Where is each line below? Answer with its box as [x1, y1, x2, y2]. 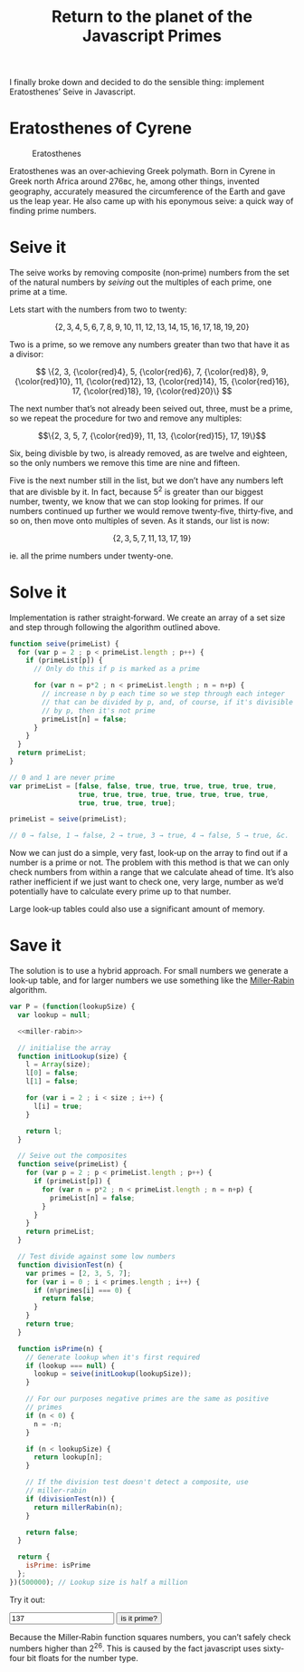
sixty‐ [262, 1643, 284, 1654]
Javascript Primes [82, 25, 222, 46]
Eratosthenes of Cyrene [9, 118, 193, 139]
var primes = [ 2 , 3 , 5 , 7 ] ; [25, 1269, 131, 1278]
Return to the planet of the [51, 6, 253, 27]
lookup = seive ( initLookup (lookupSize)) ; [33, 1369, 193, 1379]
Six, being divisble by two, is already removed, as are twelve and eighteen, [9, 448, 288, 459]
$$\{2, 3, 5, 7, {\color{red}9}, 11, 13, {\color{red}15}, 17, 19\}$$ [37, 431, 267, 442]
